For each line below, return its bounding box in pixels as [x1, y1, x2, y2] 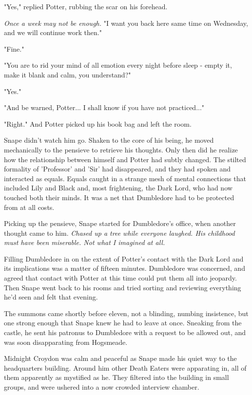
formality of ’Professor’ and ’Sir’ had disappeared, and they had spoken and [4, 164, 231, 174]
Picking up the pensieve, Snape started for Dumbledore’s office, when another [4, 218, 236, 228]
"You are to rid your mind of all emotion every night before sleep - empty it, [4, 60, 232, 70]
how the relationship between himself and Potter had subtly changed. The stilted [4, 154, 246, 164]
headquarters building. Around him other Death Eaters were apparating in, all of [4, 362, 247, 373]
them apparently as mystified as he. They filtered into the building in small [4, 372, 229, 382]
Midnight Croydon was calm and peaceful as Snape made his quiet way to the [4, 353, 237, 363]
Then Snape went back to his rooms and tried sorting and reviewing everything [4, 282, 241, 292]
